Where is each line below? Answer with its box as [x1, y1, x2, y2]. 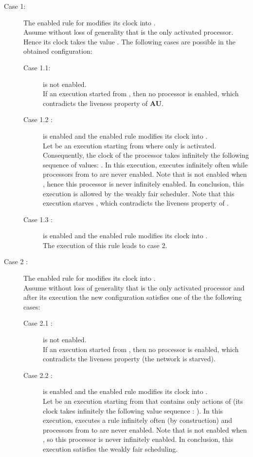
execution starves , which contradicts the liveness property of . [43, 198, 229, 208]
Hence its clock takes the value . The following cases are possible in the [23, 36, 235, 46]
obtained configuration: [23, 46, 92, 56]
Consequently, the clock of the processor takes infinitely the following [43, 150, 249, 160]
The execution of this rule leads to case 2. [43, 240, 167, 250]
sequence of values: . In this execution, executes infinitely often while [43, 159, 248, 169]
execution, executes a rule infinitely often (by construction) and [43, 415, 233, 425]
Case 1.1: [23, 62, 51, 72]
